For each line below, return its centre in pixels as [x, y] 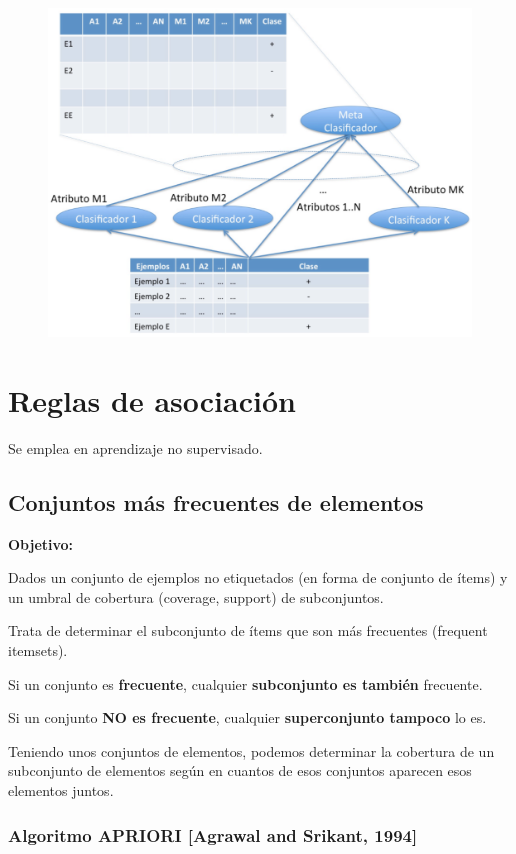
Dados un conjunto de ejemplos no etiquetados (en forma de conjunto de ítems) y [258, 577]
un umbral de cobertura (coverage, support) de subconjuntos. [196, 596]
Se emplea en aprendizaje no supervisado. [135, 447]
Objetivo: [41, 543]
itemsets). [38, 650]
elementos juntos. [61, 790]
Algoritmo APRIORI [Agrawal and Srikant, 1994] [213, 834]
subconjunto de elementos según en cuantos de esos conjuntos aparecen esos [240, 770]
